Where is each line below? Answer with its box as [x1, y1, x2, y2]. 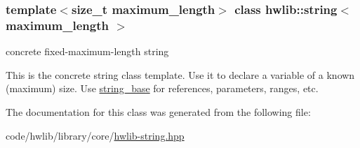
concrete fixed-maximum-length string [6, 44, 169, 59]
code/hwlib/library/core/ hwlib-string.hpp [6, 128, 185, 142]
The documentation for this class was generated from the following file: [6, 104, 311, 119]
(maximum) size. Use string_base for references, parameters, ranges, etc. [6, 81, 319, 96]
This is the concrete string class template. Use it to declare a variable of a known [6, 67, 355, 82]
